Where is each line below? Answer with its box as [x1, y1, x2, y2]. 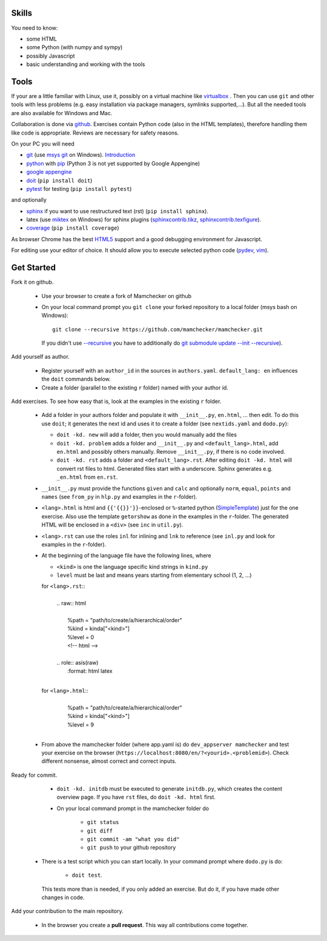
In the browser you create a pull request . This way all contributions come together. [41, 921, 248, 928]
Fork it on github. [11, 279, 54, 286]
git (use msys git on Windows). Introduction [26, 151, 136, 159]
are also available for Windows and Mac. [11, 109, 113, 116]
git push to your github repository [87, 844, 176, 851]
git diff [87, 827, 113, 834]
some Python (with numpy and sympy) [26, 44, 123, 51]
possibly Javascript [26, 52, 75, 59]
